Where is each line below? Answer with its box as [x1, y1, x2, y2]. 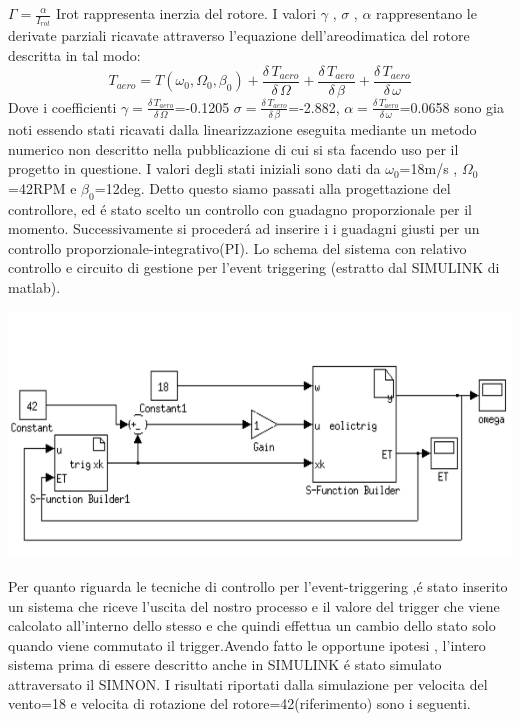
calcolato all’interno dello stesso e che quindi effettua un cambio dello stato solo [8, 615, 496, 636]
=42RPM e [8, 177, 77, 198]
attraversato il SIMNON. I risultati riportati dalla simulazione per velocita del [8, 673, 488, 694]
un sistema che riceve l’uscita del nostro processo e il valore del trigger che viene [8, 595, 500, 616]
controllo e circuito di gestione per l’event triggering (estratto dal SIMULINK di [8, 257, 500, 278]
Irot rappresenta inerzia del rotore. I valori [55, 3, 317, 23]
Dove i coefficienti [8, 96, 117, 117]
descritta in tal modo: [8, 45, 141, 66]
